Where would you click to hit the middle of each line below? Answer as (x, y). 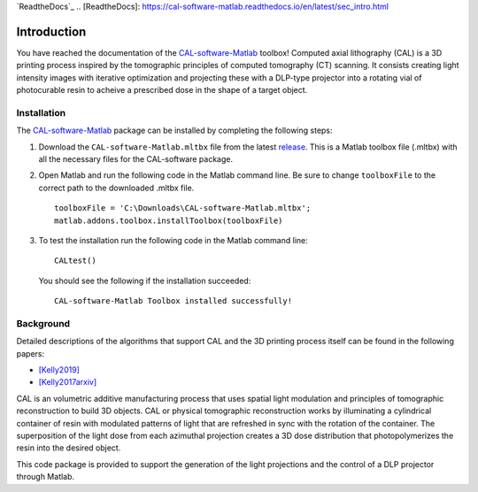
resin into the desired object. (69, 448)
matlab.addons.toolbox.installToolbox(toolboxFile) (169, 220)
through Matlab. (46, 477)
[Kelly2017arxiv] (68, 382)
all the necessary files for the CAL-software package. (136, 159)
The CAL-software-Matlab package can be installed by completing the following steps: (174, 131)
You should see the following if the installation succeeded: (145, 281)
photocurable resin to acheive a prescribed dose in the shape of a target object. (162, 90)
